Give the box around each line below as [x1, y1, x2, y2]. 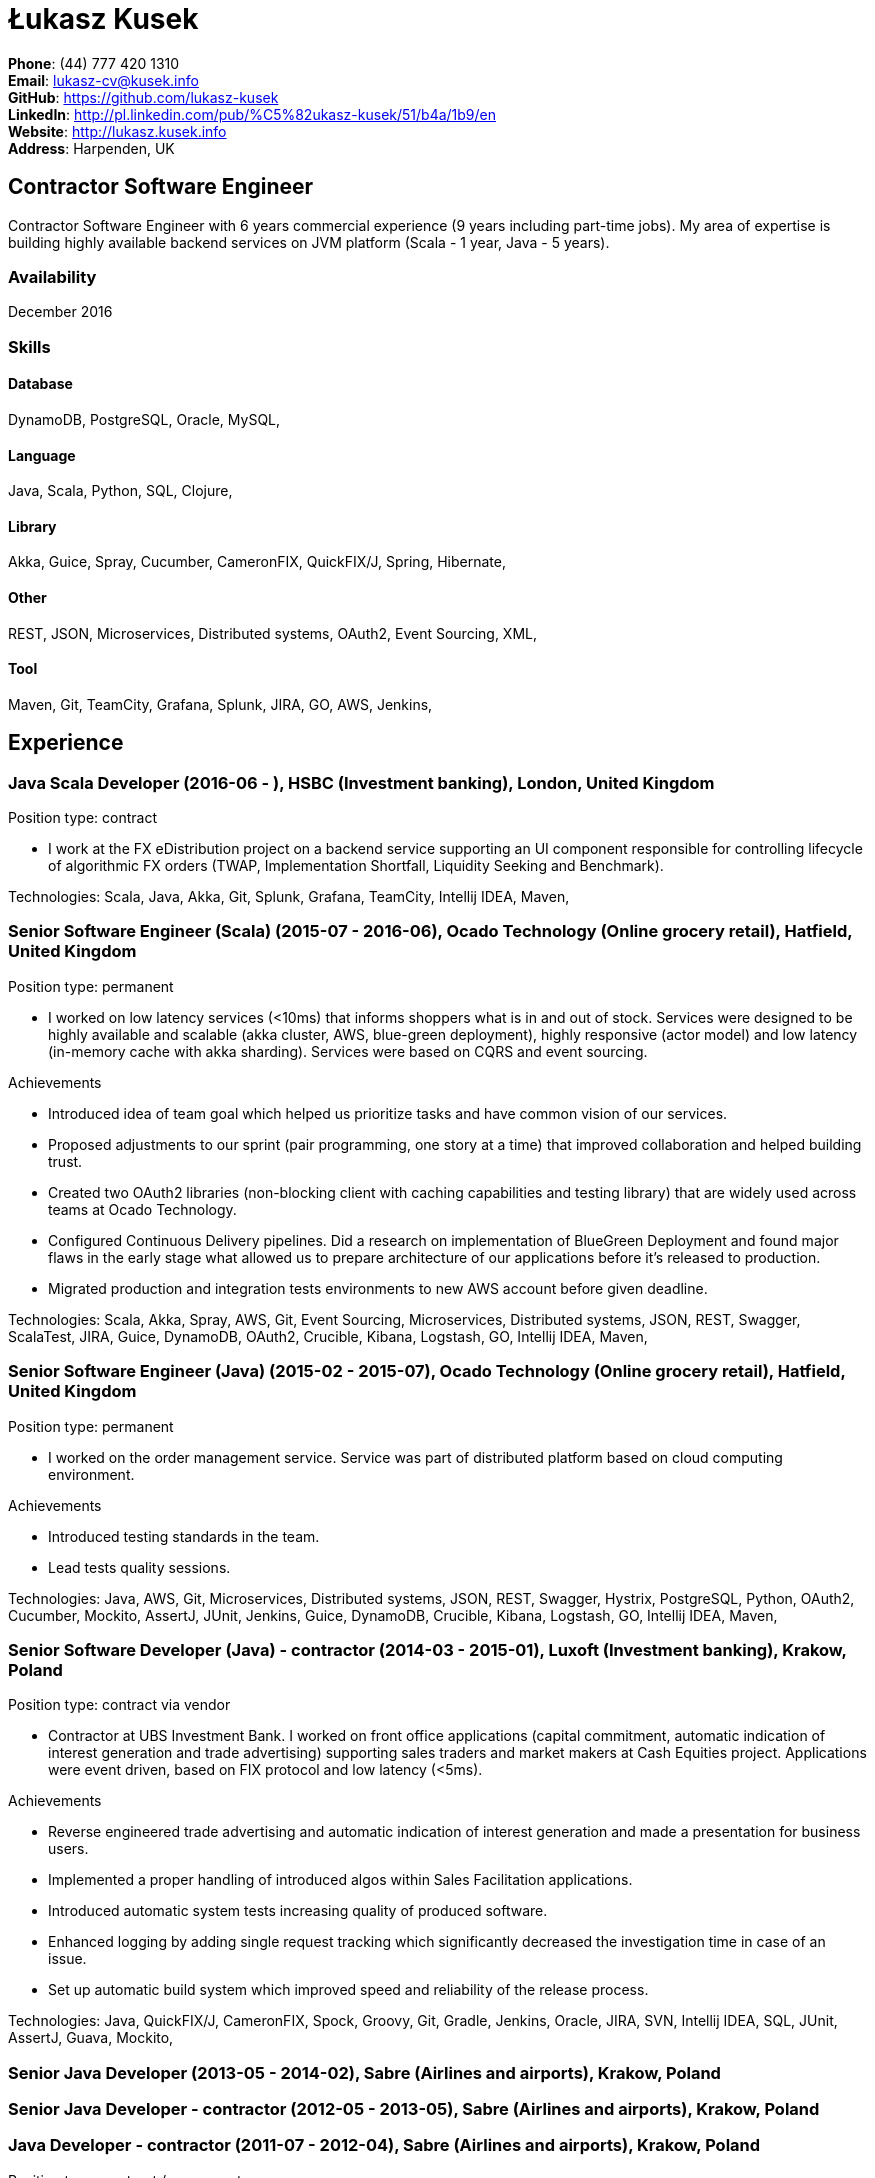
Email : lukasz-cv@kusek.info [8, 71, 199, 89]
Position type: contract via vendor [8, 1696, 231, 1714]
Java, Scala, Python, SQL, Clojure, [8, 482, 233, 500]
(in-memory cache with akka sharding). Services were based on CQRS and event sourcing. [48, 1042, 648, 1060]
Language [8, 446, 76, 464]
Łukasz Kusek [8, 2, 199, 36]
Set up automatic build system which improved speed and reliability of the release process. [48, 1981, 649, 1999]
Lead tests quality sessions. [48, 1558, 231, 1576]
